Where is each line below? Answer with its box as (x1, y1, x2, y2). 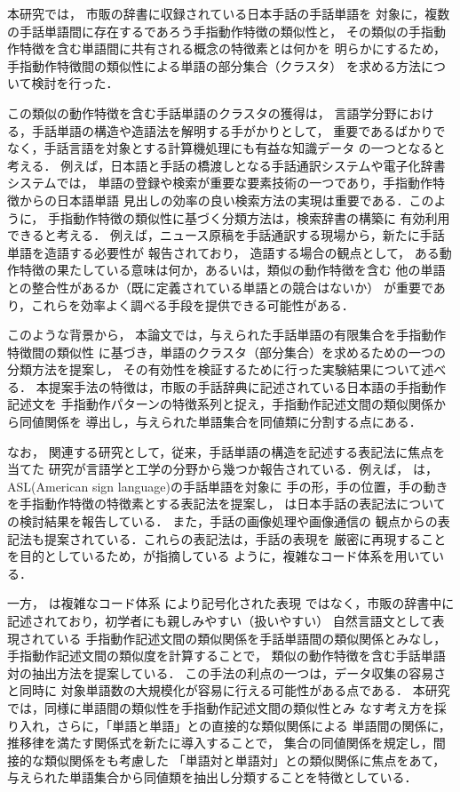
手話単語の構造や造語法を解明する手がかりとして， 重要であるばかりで (31, 121, 446, 140)
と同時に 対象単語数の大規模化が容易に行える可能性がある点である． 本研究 (7, 681, 450, 700)
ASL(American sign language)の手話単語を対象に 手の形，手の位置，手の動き (7, 476, 448, 495)
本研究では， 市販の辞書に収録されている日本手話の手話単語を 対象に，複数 (7, 4, 450, 22)
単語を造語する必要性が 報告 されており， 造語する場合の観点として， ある (7, 243, 440, 261)
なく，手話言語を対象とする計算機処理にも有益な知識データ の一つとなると (7, 139, 446, 157)
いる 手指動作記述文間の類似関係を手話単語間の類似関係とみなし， (56, 628, 447, 647)
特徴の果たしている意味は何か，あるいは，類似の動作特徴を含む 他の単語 (19, 260, 446, 279)
